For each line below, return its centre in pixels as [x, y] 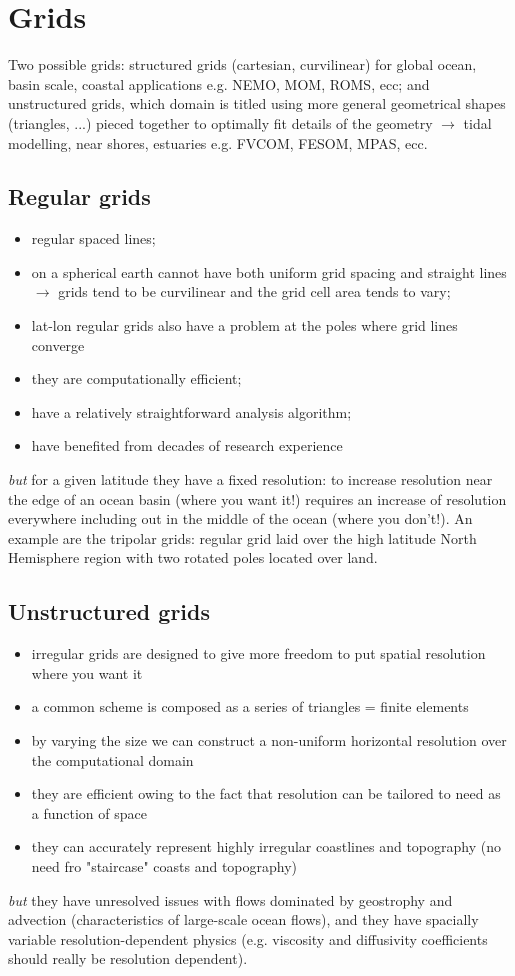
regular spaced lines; [93, 238]
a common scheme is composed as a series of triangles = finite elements [250, 706]
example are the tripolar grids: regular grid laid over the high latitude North [242, 537]
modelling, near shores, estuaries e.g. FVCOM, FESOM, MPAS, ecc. [218, 142]
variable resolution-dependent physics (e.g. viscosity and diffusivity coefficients [248, 938]
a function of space [89, 812]
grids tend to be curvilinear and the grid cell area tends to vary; [254, 291]
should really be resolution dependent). [128, 958]
